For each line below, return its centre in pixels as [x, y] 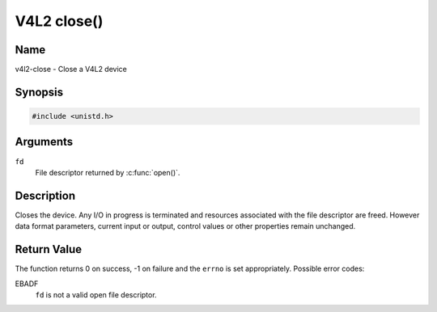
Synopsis [39, 92]
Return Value [49, 249]
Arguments [44, 142]
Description [45, 195]
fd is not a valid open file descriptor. [96, 294]
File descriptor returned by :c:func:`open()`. [108, 172]
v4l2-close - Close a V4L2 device [71, 70]
